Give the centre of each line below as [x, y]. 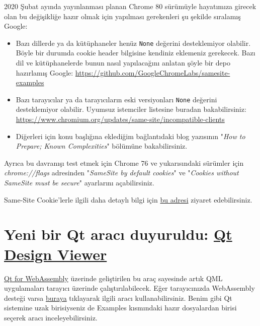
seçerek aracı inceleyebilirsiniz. [51, 317]
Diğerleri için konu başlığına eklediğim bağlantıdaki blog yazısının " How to [131, 136]
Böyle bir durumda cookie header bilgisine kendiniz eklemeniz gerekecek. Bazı [136, 53]
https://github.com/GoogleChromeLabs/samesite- [153, 72]
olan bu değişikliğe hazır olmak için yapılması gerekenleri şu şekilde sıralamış [122, 16]
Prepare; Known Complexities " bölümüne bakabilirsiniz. [102, 146]
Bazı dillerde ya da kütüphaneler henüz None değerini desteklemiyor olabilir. [133, 43]
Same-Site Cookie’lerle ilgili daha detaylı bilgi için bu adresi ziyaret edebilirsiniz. [128, 199]
